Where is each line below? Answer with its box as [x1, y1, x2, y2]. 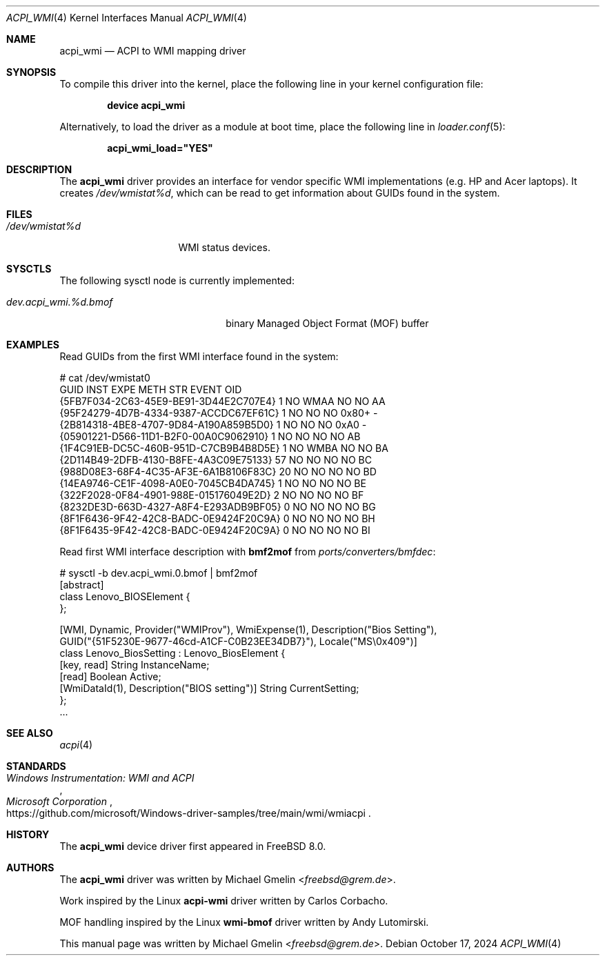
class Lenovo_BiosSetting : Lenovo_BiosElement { [59, 647, 286, 659]
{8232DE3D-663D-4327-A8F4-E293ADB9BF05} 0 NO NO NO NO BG [59, 501, 376, 513]
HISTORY [6, 829, 50, 840]
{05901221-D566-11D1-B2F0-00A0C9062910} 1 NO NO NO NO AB [59, 430, 361, 442]
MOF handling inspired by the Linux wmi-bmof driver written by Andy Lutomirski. [59, 916, 429, 928]
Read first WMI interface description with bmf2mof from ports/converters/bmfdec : [59, 546, 436, 557]
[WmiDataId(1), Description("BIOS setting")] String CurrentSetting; [59, 682, 359, 694]
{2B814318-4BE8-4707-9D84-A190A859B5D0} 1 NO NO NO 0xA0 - [59, 419, 367, 430]
